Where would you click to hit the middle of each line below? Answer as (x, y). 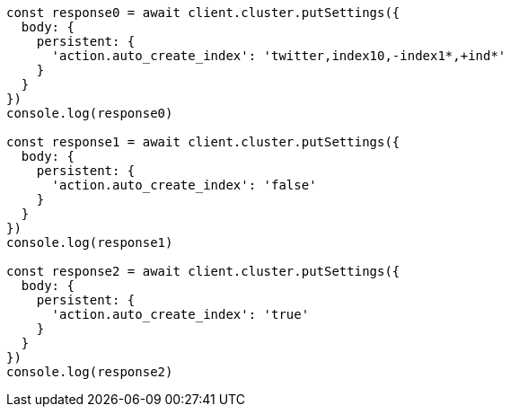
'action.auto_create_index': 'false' (184, 185)
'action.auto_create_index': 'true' (180, 314)
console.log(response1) (90, 242)
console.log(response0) (90, 113)
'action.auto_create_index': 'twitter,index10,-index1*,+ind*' (279, 56)
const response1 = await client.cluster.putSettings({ (203, 142)
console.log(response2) (90, 372)
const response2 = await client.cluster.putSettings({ (203, 271)
